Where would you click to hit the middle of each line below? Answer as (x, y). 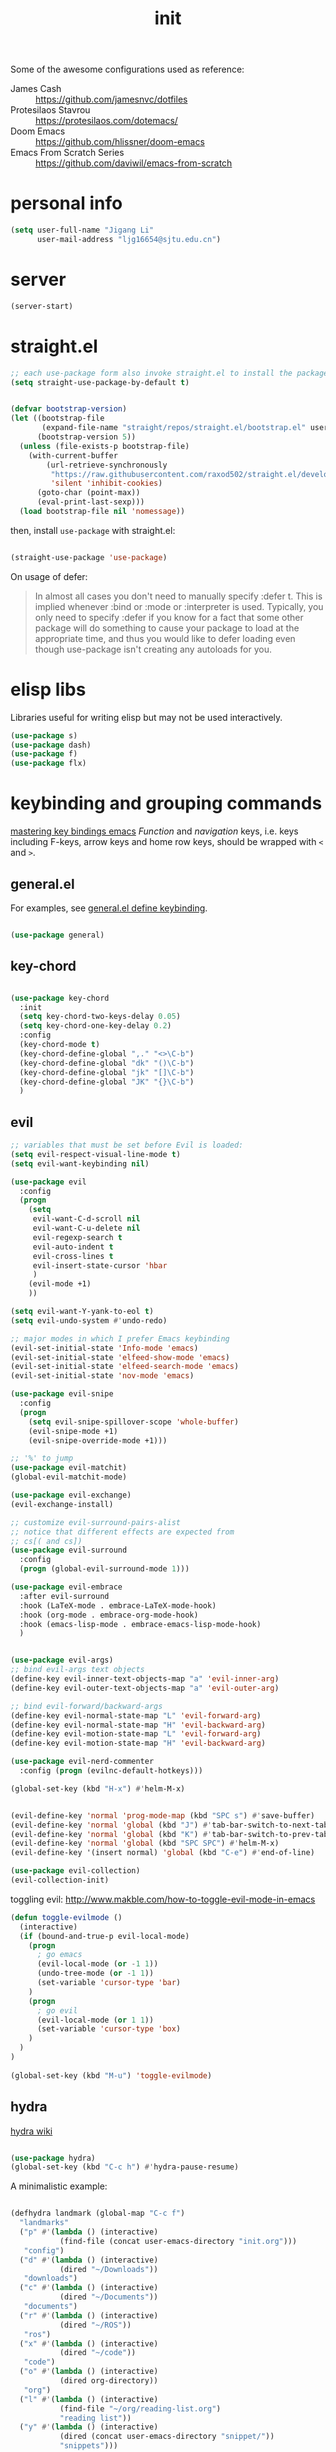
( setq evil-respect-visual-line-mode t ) (96, 1154)
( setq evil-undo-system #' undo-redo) (89, 1320)
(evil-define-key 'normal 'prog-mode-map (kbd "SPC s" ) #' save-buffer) (162, 1815)
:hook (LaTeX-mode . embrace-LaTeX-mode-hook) (118, 1605)
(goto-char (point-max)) (88, 493)
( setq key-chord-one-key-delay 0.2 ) (95, 1026)
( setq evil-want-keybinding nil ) (80, 1163)
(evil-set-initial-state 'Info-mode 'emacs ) (104, 1348)
